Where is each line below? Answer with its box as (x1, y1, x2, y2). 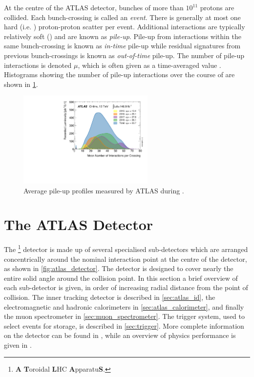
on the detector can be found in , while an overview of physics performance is (4, 330, 236, 340)
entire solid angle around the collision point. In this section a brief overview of (4, 272, 238, 283)
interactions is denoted (4, 60, 72, 70)
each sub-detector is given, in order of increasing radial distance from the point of (4, 282, 248, 293)
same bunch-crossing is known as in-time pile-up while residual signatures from (4, 41, 241, 51)
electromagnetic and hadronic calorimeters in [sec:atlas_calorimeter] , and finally (4, 301, 244, 312)
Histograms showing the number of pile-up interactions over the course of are (4, 69, 235, 80)
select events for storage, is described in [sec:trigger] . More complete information (4, 320, 244, 331)
